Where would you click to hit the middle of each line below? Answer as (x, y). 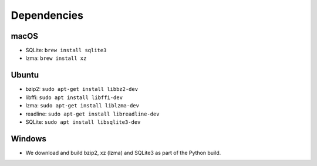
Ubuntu (25, 75)
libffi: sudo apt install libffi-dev (74, 97)
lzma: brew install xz (56, 58)
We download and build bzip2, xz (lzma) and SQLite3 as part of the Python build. (123, 153)
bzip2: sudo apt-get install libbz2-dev (82, 89)
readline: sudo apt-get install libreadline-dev (92, 114)
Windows (28, 139)
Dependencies (47, 15)
